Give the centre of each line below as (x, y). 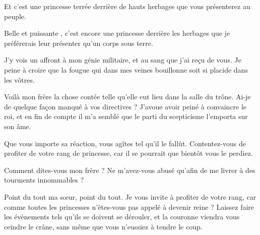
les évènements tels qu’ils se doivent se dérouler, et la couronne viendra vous (122, 217)
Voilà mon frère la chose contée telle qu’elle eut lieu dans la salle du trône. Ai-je (127, 97)
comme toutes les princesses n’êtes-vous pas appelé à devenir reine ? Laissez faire (129, 207)
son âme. (18, 126)
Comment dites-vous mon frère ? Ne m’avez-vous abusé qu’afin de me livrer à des (130, 170)
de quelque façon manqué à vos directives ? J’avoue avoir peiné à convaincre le (125, 106)
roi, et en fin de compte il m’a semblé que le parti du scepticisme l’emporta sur (126, 116)
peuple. (15, 16)
